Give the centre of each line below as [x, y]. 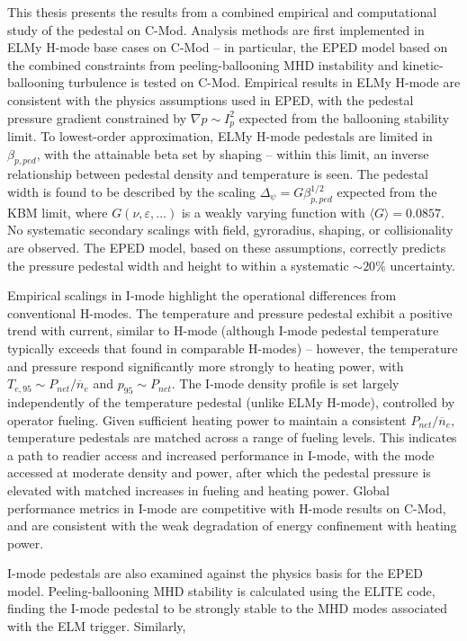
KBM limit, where [58, 212]
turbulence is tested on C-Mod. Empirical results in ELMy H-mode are [265, 82]
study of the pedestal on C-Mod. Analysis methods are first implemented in [216, 29]
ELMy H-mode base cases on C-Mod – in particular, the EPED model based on [228, 47]
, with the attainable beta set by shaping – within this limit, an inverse [233, 153]
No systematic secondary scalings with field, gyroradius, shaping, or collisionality [230, 230]
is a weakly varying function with [273, 212]
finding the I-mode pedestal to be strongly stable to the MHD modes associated [228, 608]
